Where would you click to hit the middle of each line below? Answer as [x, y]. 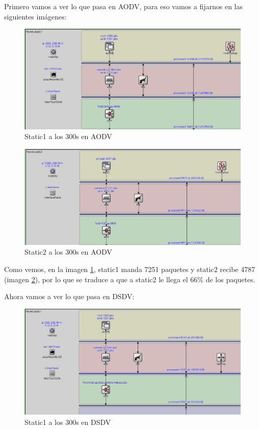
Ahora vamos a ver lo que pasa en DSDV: [69, 296]
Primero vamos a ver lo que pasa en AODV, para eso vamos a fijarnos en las [124, 6]
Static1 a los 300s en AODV [68, 136]
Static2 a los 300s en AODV [68, 252]
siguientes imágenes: [35, 16]
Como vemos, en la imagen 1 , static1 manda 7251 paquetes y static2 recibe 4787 [130, 269]
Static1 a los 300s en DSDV [68, 422]
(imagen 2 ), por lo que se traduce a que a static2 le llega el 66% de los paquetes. [130, 279]
